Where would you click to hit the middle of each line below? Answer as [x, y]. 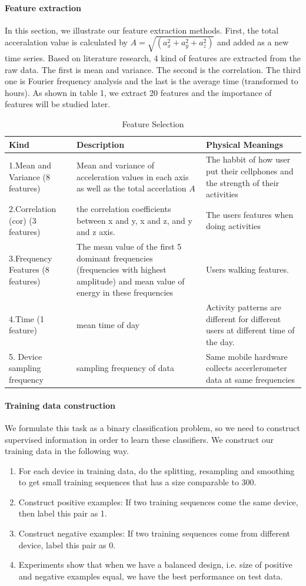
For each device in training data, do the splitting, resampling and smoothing [157, 470]
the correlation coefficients [124, 208]
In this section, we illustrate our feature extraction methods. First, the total [142, 30]
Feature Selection [153, 123]
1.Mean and [30, 165]
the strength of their [242, 182]
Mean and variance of [115, 165]
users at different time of [250, 330]
